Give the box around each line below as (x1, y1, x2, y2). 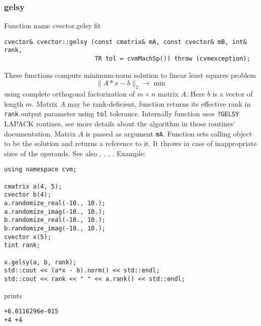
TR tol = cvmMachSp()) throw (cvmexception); (94, 55, 250, 63)
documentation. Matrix (4, 128, 76, 138)
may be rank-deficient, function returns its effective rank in (67, 98, 251, 109)
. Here (186, 88, 205, 99)
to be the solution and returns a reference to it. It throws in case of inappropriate (4, 138, 257, 149)
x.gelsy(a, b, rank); (4, 258, 77, 266)
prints (4, 290, 22, 300)
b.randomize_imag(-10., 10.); (4, 225, 106, 232)
